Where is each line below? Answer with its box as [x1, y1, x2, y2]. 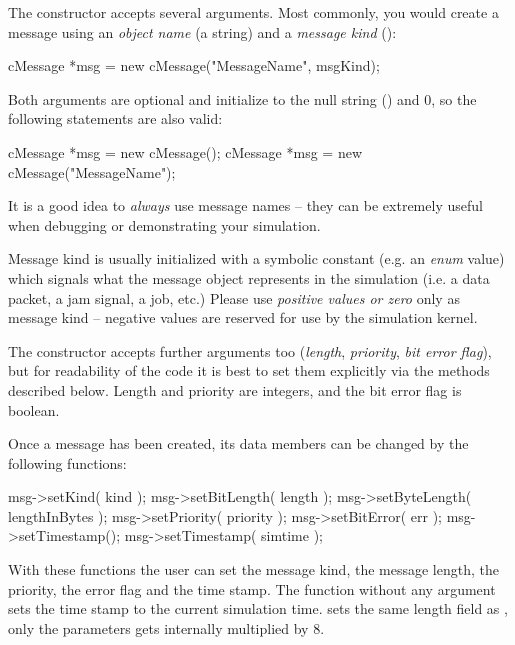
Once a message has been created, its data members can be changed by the [8, 433, 469, 454]
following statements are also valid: [8, 108, 223, 129]
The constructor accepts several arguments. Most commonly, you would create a [8, 2, 499, 22]
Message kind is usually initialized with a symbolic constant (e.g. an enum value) [8, 248, 505, 269]
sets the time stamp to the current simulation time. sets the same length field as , [8, 598, 508, 619]
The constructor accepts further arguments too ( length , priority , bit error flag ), [8, 340, 492, 361]
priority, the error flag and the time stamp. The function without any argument [8, 578, 496, 599]
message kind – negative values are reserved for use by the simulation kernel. [8, 307, 478, 328]
